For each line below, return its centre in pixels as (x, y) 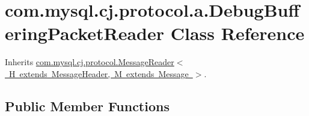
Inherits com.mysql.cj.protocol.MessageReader (90, 62)
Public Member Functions (87, 106)
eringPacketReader (84, 33)
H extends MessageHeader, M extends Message (99, 73)
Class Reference (237, 33)
